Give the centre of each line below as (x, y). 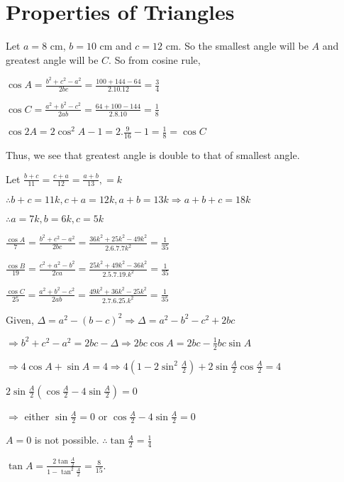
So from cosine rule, (157, 59)
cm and (116, 46)
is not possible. (67, 440)
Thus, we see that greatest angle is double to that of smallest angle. (153, 155)
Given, (20, 319)
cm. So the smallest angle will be (237, 46)
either (37, 416)
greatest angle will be (52, 59)
